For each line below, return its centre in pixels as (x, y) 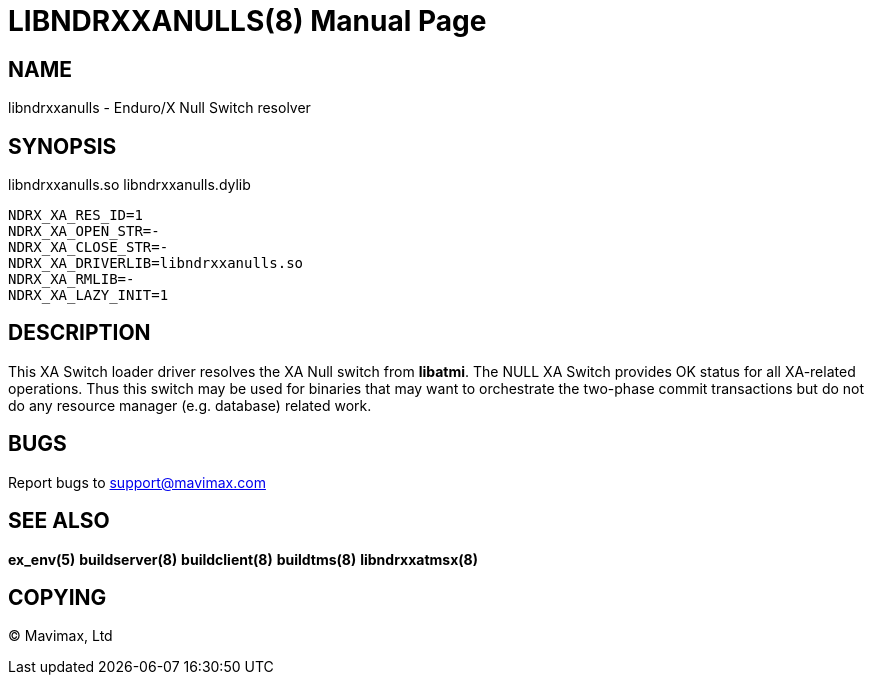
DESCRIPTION (79, 333)
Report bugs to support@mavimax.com (137, 482)
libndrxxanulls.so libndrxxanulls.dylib (129, 185)
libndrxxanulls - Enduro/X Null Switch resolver (159, 108)
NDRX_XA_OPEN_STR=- (84, 231)
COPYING (57, 597)
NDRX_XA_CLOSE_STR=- (88, 247)
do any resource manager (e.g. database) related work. (190, 405)
